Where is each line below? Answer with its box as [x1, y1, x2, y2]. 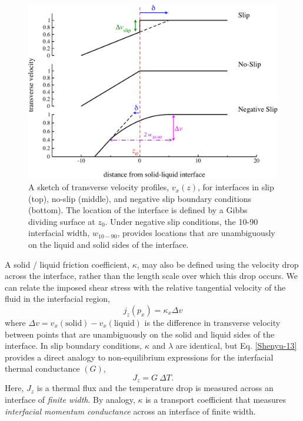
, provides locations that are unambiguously [117, 227, 275, 239]
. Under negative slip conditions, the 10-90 [105, 215, 258, 227]
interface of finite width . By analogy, [5, 393, 135, 406]
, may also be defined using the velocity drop [136, 258, 299, 270]
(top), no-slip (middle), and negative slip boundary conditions [28, 192, 252, 204]
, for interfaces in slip [198, 181, 274, 193]
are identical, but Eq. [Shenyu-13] [175, 339, 297, 352]
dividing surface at [28, 215, 95, 227]
